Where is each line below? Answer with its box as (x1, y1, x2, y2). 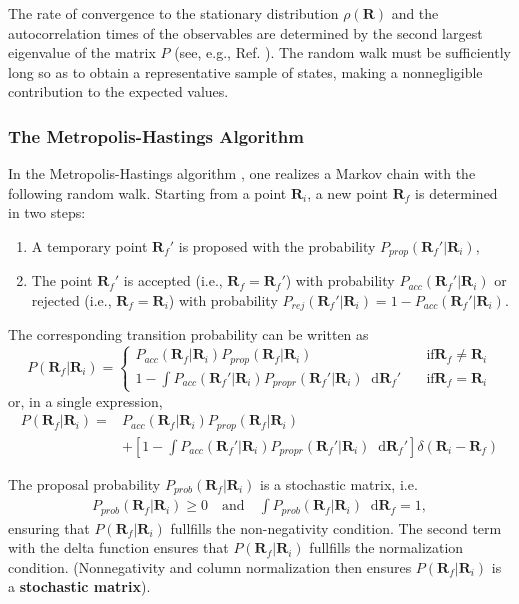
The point (31, 270, 93, 291)
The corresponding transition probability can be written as (8, 324, 369, 345)
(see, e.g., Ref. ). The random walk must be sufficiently (174, 42, 511, 63)
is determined (415, 182, 498, 203)
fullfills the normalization (309, 537, 464, 558)
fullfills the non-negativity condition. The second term (170, 517, 502, 538)
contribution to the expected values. (8, 81, 229, 102)
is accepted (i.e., (123, 270, 223, 291)
